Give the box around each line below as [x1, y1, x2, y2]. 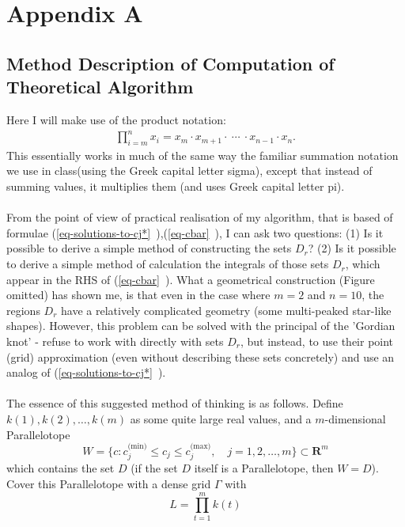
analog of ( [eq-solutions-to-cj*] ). [6, 364, 166, 381]
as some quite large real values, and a [130, 410, 312, 427]
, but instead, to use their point [240, 333, 394, 350]
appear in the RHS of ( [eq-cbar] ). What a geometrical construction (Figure [6, 271, 375, 287]
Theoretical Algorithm [6, 74, 194, 99]
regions [6, 301, 40, 318]
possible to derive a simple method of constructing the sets [6, 240, 292, 256]
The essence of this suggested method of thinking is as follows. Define [6, 395, 343, 411]
